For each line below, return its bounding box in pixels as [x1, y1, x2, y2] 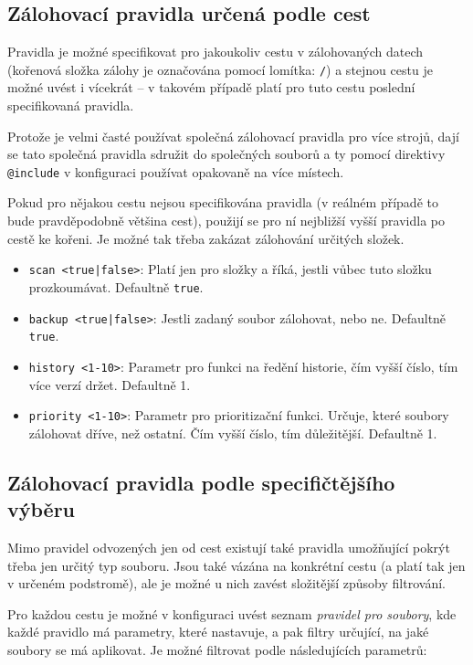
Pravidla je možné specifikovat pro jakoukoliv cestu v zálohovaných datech [7, 42, 424, 61]
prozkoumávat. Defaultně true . [28, 277, 204, 296]
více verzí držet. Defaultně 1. [28, 375, 191, 394]
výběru [7, 495, 76, 523]
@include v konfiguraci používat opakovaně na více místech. [7, 162, 344, 181]
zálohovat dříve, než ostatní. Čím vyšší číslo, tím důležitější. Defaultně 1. [28, 423, 437, 442]
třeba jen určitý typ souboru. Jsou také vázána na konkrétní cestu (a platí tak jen [7, 555, 466, 575]
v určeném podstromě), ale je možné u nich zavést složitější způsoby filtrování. [7, 574, 446, 593]
